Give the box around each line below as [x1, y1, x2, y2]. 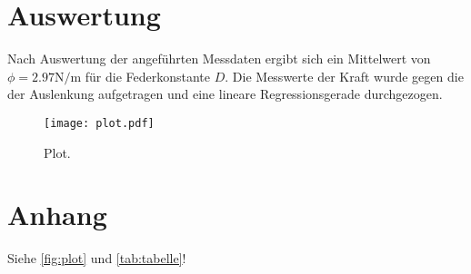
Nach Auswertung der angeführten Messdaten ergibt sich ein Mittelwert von [7, 49, 431, 68]
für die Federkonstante [85, 66, 211, 85]
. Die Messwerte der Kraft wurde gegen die [225, 66, 464, 85]
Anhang [7, 196, 107, 233]
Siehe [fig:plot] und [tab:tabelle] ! [7, 249, 186, 268]
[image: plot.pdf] [44, 116, 155, 130]
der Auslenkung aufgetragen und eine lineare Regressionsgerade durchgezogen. [7, 84, 443, 103]
